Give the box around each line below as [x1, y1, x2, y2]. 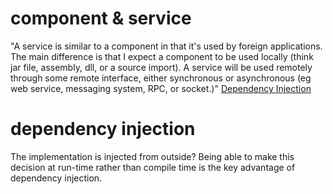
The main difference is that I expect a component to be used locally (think [10, 50, 314, 62]
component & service [10, 7, 192, 30]
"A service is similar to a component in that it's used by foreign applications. [10, 40, 323, 52]
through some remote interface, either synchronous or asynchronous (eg [10, 72, 312, 84]
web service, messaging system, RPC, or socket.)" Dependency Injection [10, 82, 312, 94]
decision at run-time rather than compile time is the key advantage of [10, 161, 296, 173]
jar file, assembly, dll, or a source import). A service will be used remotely [10, 61, 313, 73]
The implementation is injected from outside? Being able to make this [10, 150, 295, 162]
